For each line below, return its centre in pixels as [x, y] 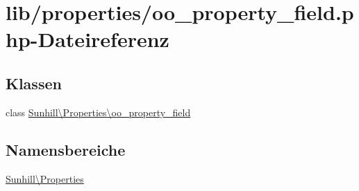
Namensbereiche [66, 149]
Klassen [34, 83]
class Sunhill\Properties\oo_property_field [98, 112]
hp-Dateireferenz [87, 39]
